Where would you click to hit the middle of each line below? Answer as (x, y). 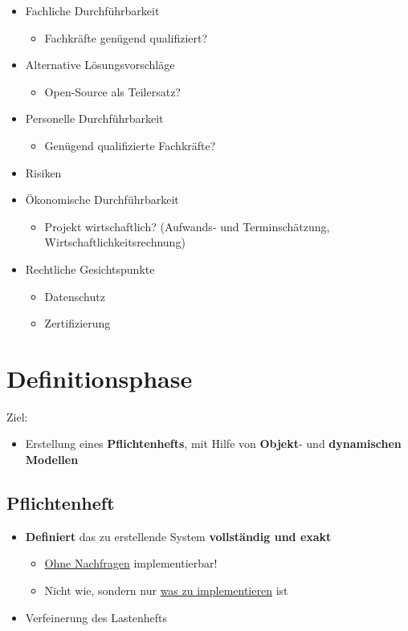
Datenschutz (75, 296)
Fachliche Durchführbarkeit (92, 10)
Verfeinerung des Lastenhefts (96, 617)
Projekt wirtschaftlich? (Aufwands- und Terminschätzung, (187, 226)
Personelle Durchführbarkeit (94, 118)
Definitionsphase (100, 378)
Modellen (52, 460)
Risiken (43, 172)
